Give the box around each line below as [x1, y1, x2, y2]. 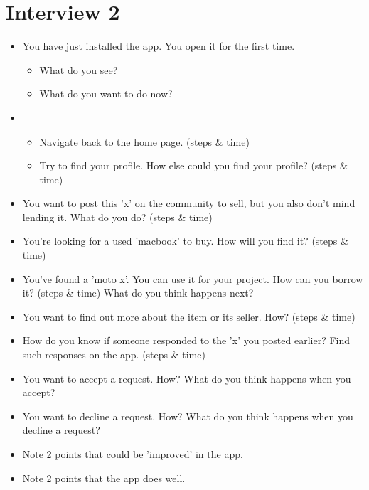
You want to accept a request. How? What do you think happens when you [22, 371, 351, 385]
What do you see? [39, 62, 118, 77]
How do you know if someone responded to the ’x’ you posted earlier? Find [22, 333, 351, 348]
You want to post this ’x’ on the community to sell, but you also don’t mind [22, 196, 355, 211]
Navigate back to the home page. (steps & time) [39, 134, 250, 149]
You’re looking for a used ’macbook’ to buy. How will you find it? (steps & [22, 233, 348, 248]
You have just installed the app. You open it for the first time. [22, 38, 295, 53]
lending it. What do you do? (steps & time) [22, 209, 213, 224]
